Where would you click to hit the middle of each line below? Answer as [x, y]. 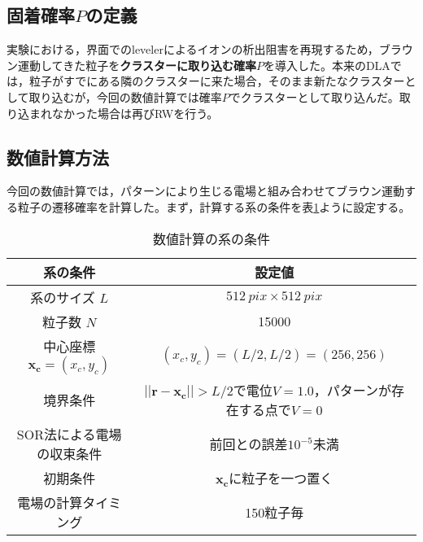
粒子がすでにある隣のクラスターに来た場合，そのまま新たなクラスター [217, 81]
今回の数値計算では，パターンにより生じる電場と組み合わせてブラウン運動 [206, 191]
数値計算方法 [58, 157]
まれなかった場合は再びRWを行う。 [124, 113]
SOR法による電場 [69, 434]
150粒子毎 [275, 512]
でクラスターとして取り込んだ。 [314, 96]
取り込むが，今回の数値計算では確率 [125, 96]
